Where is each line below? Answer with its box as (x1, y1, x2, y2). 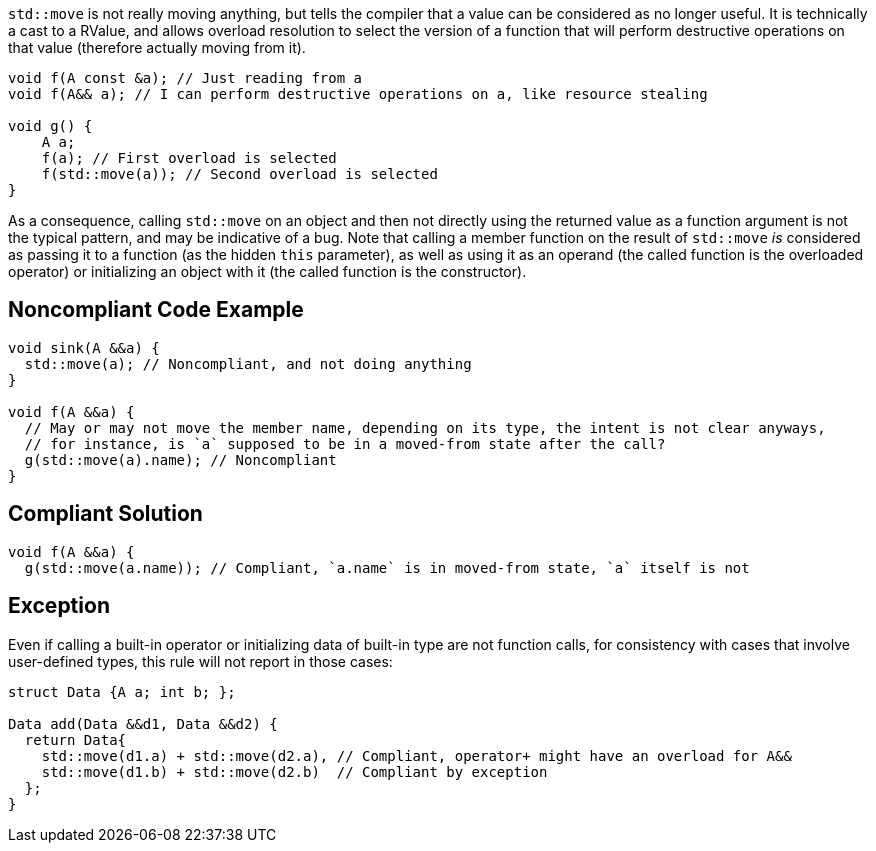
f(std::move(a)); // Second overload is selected (41, 166, 438, 182)
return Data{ (24, 731, 127, 748)
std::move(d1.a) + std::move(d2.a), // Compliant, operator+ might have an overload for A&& (41, 747, 792, 764)
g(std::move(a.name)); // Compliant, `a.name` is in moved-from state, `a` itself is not (24, 559, 750, 576)
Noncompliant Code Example (8, 297, 304, 323)
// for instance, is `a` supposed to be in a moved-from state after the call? (24, 435, 666, 452)
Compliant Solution (8, 501, 203, 527)
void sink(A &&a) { (8, 339, 160, 356)
